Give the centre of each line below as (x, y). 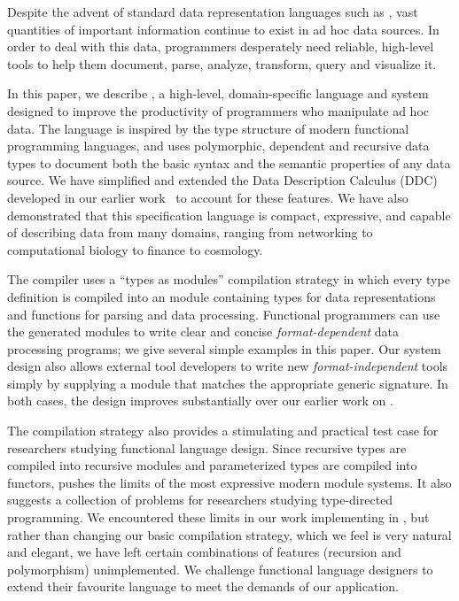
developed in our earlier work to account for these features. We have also (208, 197)
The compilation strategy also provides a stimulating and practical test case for (223, 431)
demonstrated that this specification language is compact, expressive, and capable (229, 215)
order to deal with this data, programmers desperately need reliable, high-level (221, 46)
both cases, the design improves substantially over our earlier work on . (200, 401)
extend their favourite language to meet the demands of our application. (203, 586)
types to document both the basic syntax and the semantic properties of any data (229, 162)
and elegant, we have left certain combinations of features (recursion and (204, 552)
